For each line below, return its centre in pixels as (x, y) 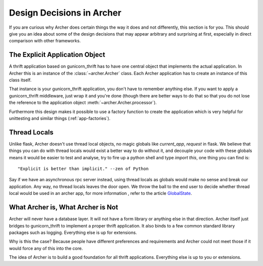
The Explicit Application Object (57, 55)
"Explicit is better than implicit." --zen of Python (83, 169)
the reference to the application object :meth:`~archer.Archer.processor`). (83, 103)
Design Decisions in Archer (65, 13)
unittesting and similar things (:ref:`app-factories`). (60, 118)
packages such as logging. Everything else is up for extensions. (73, 232)
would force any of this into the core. (46, 248)
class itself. (20, 80)
